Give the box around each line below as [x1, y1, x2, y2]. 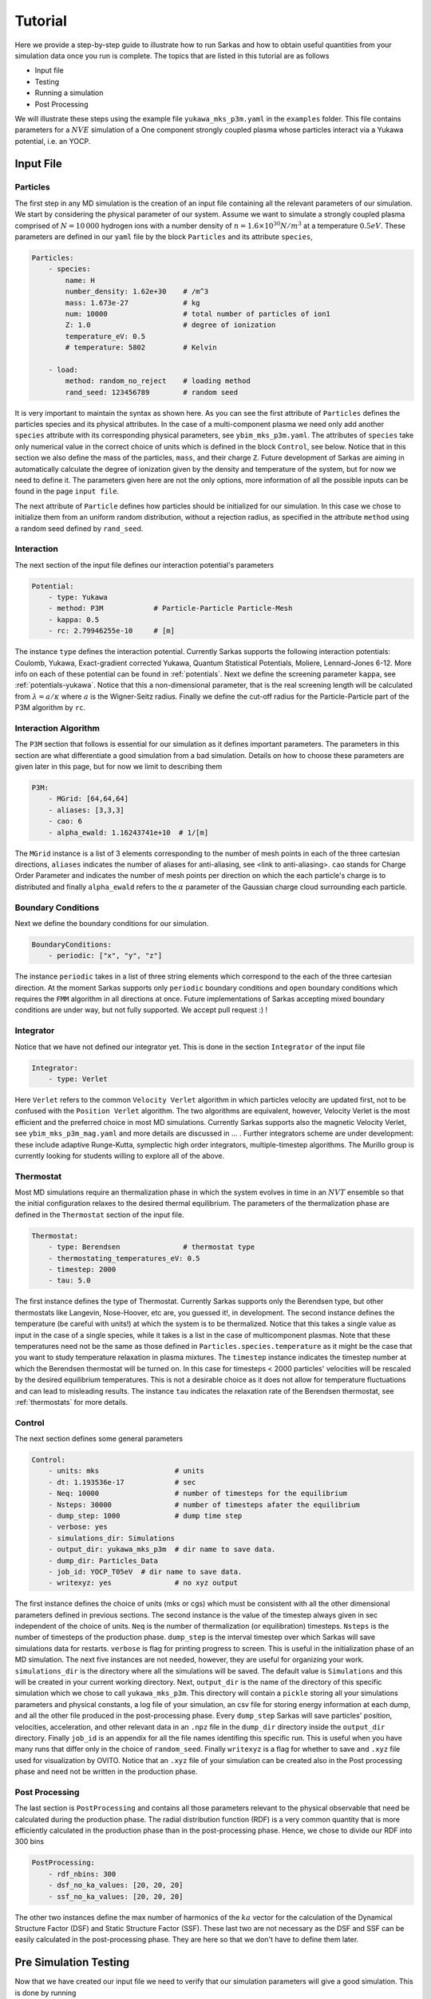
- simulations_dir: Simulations [48, 1534, 176, 1542]
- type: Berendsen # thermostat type [48, 1243, 255, 1251]
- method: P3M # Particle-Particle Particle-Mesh [48, 604, 293, 613]
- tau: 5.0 [48, 1276, 91, 1285]
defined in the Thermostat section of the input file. [14, 1210, 184, 1219]
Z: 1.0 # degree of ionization [65, 321, 276, 329]
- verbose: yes [48, 1522, 108, 1531]
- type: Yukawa [48, 593, 108, 602]
